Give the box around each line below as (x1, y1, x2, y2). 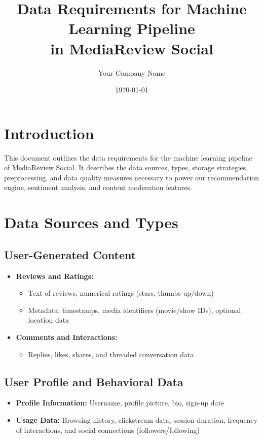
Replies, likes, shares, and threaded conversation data (28, 349, 194, 359)
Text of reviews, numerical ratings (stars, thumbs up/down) (28, 288, 214, 298)
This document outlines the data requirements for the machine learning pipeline (4, 152, 253, 163)
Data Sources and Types (4, 212, 178, 233)
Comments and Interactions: (16, 331, 118, 342)
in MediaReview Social (50, 38, 213, 58)
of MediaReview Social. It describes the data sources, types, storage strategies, (4, 162, 248, 173)
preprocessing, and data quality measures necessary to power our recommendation (4, 172, 259, 182)
